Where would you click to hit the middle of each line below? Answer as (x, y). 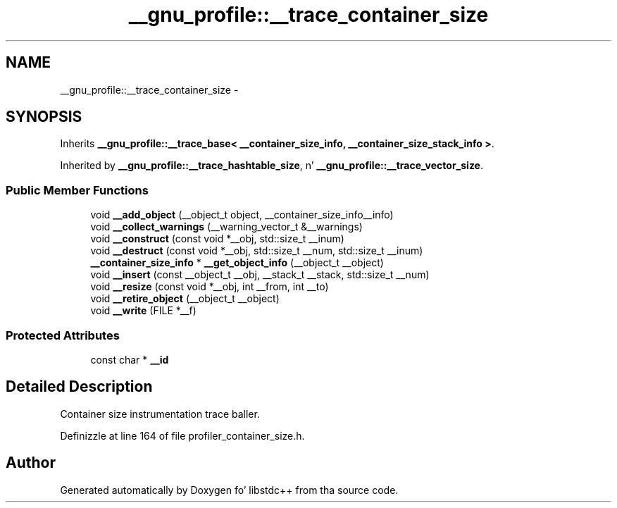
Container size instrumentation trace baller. (160, 414)
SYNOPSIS (44, 117)
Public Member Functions (77, 190)
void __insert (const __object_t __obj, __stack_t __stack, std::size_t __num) (260, 275)
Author (31, 463)
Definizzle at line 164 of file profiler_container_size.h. (182, 435)
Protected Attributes (63, 335)
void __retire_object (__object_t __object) (185, 299)
